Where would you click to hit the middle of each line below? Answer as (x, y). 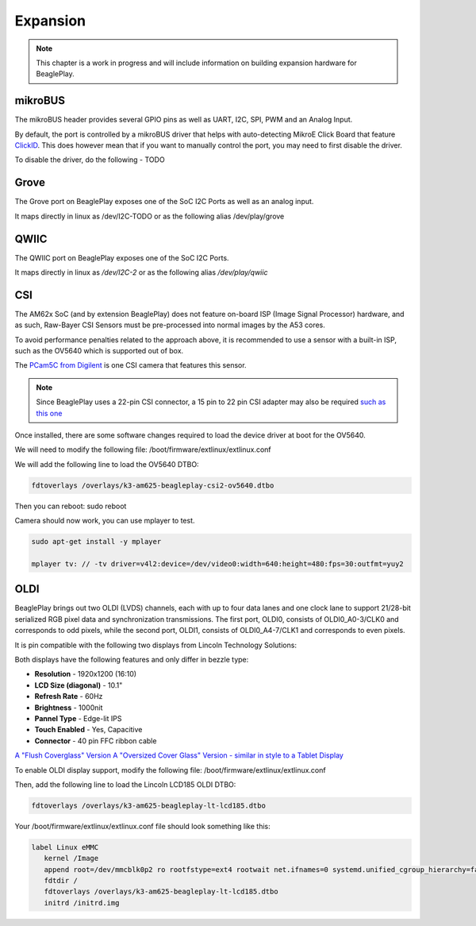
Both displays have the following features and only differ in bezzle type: (132, 660)
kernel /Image (71, 858)
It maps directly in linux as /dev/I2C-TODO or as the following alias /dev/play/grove (150, 216)
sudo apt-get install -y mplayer (96, 542)
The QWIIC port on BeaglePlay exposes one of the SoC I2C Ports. (122, 257)
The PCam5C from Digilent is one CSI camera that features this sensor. (131, 365)
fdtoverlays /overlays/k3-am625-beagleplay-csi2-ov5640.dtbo (153, 485)
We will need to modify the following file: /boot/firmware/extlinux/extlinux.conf (143, 449)
